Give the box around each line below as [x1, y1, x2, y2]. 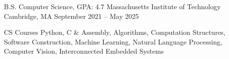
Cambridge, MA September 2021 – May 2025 [4, 11, 139, 21]
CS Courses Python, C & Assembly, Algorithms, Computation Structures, [4, 27, 226, 37]
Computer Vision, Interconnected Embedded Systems [4, 46, 164, 56]
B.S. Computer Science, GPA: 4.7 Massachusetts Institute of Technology [4, 1, 221, 11]
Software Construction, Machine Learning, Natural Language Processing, [4, 36, 223, 46]
